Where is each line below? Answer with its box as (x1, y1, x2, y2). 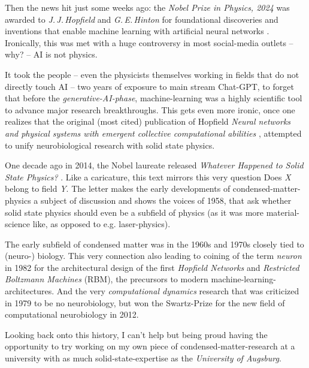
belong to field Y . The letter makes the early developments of (5, 182, 231, 195)
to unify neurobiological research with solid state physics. (5, 138, 215, 151)
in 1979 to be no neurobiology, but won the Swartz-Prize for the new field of (5, 296, 285, 309)
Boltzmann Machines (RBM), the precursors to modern (5, 273, 208, 285)
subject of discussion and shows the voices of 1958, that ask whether (41, 194, 292, 206)
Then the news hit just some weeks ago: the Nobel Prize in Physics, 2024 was (5, 1, 290, 13)
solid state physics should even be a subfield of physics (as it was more (5, 206, 264, 218)
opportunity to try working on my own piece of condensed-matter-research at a (5, 340, 295, 352)
